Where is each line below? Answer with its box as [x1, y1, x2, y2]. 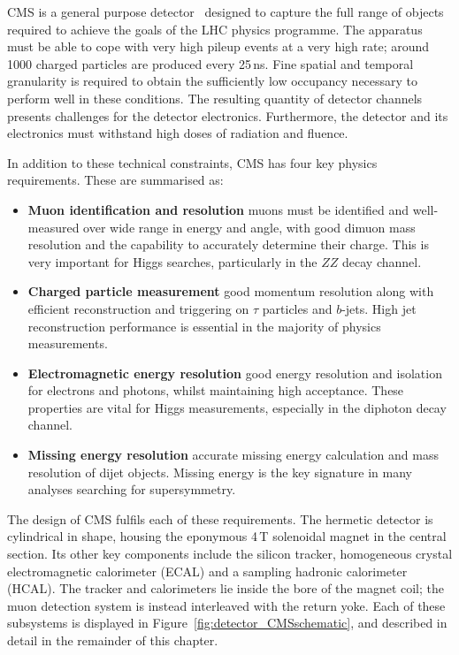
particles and [262, 299, 333, 317]
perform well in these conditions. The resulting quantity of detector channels [7, 88, 423, 107]
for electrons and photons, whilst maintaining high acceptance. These [27, 381, 404, 400]
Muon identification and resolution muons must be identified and [27, 200, 409, 218]
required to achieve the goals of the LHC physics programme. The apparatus [7, 19, 423, 38]
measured [27, 217, 80, 236]
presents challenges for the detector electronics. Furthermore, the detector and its [7, 106, 448, 125]
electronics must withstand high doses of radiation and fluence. [7, 124, 348, 142]
